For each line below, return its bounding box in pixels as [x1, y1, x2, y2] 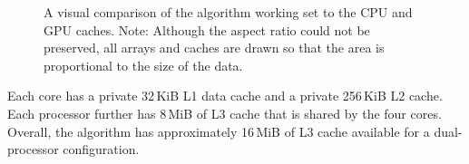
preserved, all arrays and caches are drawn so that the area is [44, 38, 385, 57]
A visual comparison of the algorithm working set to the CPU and [44, 3, 413, 21]
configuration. [63, 140, 140, 159]
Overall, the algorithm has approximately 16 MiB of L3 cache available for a [7, 121, 430, 140]
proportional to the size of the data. [44, 55, 243, 74]
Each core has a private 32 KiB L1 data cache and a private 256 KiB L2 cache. [7, 86, 443, 105]
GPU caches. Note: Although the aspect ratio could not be [44, 20, 370, 39]
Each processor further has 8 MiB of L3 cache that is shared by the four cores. [7, 103, 442, 122]
